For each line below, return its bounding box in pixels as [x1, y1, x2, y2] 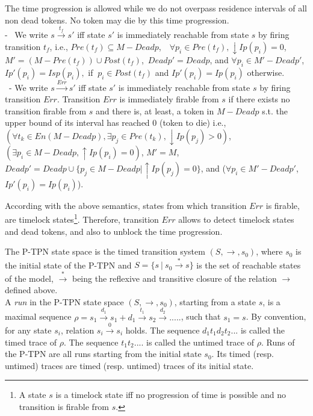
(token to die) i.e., [159, 116, 226, 129]
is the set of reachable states [196, 258, 301, 271]
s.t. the [262, 104, 288, 117]
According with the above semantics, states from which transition [5, 199, 247, 211]
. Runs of [261, 335, 295, 348]
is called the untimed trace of [146, 335, 254, 348]
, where [256, 245, 283, 258]
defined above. [5, 284, 58, 296]
